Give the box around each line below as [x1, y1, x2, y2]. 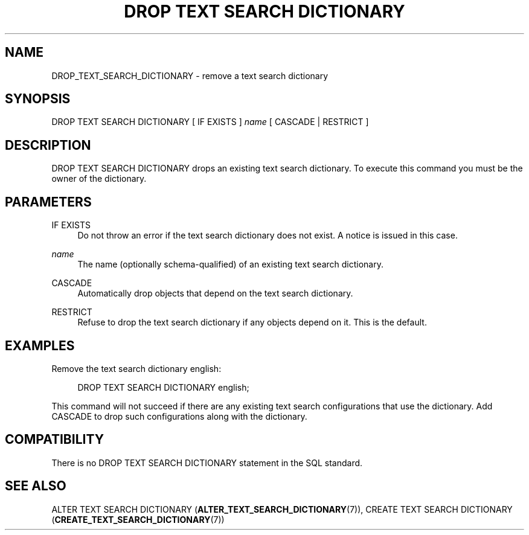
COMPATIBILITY [5, 432, 104, 447]
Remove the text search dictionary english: [51, 363, 222, 374]
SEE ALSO [5, 478, 66, 494]
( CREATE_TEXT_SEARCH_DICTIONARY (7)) [51, 514, 225, 525]
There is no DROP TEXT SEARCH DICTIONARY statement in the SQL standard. [51, 457, 363, 468]
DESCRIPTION [5, 137, 91, 153]
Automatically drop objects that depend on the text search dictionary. [77, 288, 353, 299]
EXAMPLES [5, 338, 75, 353]
